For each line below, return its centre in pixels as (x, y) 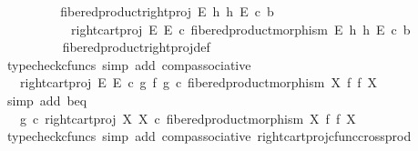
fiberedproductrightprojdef (136, 47)
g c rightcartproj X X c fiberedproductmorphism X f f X (188, 118)
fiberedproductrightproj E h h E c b (167, 11)
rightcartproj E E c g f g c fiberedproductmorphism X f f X (199, 82)
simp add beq (47, 100)
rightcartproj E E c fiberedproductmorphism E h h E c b (240, 29)
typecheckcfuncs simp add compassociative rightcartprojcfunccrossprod (209, 136)
